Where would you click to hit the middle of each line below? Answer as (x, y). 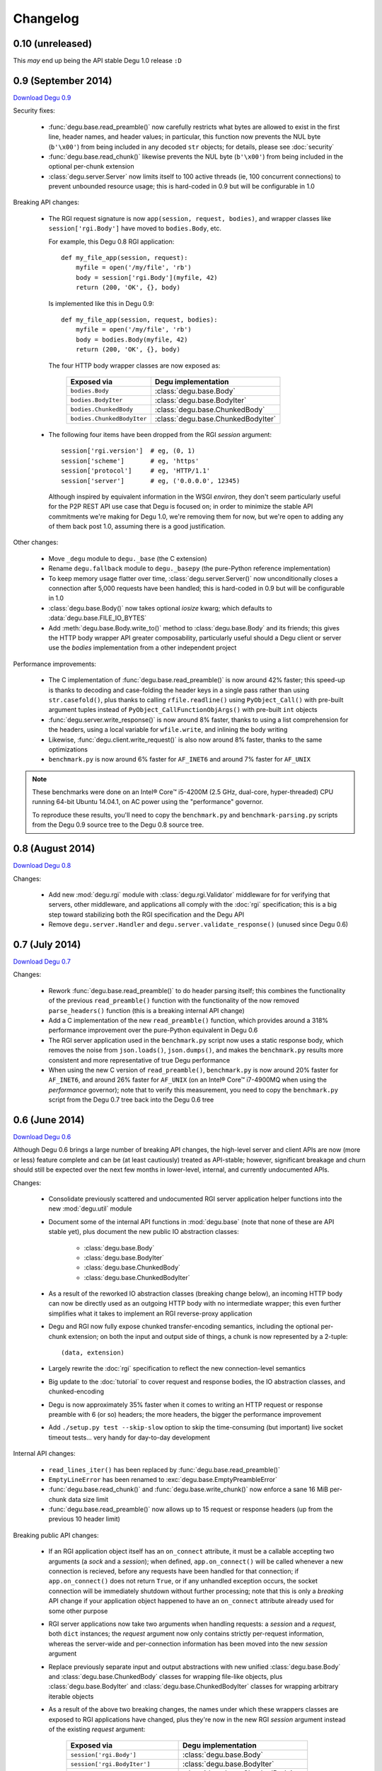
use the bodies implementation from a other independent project (143, 647)
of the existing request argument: (97, 1729)
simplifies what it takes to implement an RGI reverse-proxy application (150, 1313)
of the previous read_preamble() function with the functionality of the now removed (174, 1001)
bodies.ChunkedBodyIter (109, 419)
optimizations (68, 749)
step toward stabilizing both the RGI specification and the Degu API (146, 915)
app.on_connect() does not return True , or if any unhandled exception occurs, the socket (183, 1581)
